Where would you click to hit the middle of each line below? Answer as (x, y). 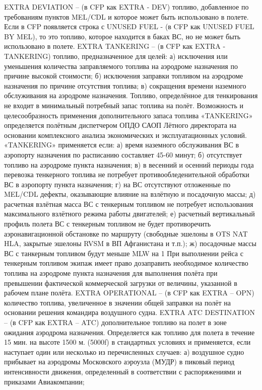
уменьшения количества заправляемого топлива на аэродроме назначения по (121, 66)
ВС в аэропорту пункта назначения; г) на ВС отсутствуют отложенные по (117, 184)
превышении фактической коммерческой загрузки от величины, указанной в (121, 283)
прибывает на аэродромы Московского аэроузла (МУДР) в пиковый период (119, 362)
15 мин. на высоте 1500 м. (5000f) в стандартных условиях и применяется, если (127, 342)
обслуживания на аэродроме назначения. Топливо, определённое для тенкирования (131, 95)
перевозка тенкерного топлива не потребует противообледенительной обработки (127, 174)
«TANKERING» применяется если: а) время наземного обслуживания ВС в (122, 145)
